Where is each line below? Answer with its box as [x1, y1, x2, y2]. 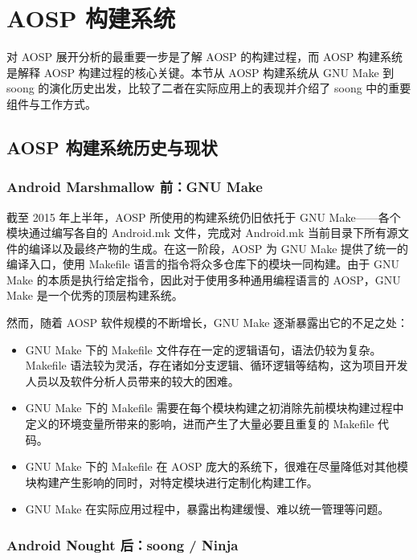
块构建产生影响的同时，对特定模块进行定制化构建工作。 [25, 473, 318, 490]
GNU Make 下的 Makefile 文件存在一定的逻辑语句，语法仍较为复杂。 [25, 341, 382, 358]
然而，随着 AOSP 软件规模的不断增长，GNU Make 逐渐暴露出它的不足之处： [6, 314, 409, 331]
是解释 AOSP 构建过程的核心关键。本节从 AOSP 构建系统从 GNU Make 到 [6, 63, 395, 80]
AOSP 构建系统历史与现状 [6, 134, 218, 159]
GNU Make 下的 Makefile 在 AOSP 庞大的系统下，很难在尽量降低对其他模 [25, 458, 409, 475]
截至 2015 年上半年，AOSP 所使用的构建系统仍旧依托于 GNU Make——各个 [6, 208, 401, 225]
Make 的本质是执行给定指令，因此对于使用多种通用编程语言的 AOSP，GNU [6, 271, 401, 288]
